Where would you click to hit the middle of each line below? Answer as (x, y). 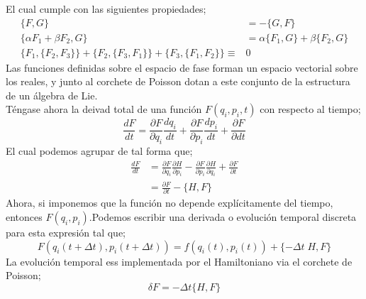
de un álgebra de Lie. (52, 95)
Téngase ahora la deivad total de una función (104, 109)
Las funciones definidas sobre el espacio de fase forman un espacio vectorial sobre (182, 67)
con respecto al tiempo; (310, 109)
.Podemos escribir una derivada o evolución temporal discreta (223, 216)
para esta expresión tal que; (66, 232)
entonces (24, 216)
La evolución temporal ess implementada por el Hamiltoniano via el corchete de (179, 261)
